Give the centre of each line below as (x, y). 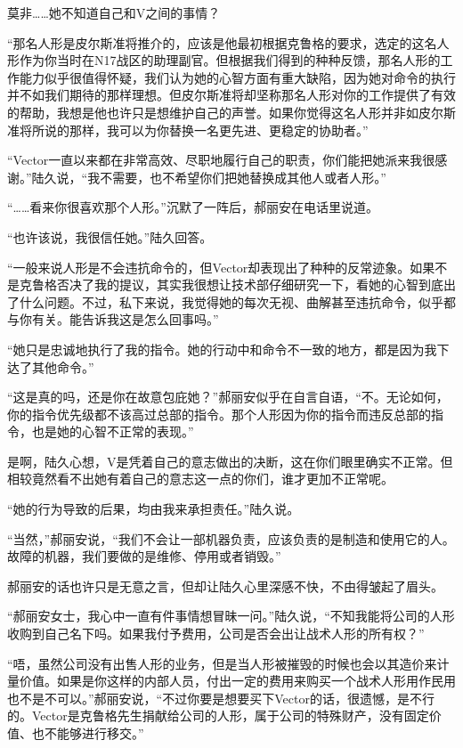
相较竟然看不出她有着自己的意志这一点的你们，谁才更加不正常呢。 (200, 479)
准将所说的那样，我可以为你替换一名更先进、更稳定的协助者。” (188, 130)
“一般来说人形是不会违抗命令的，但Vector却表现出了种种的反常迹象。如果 (221, 267)
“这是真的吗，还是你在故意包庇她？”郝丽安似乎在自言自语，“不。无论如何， (228, 397)
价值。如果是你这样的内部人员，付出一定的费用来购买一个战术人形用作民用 (237, 681)
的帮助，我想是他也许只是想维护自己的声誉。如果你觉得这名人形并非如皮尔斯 (231, 112)
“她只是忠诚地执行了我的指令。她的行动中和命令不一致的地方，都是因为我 (222, 349)
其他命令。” (63, 366)
